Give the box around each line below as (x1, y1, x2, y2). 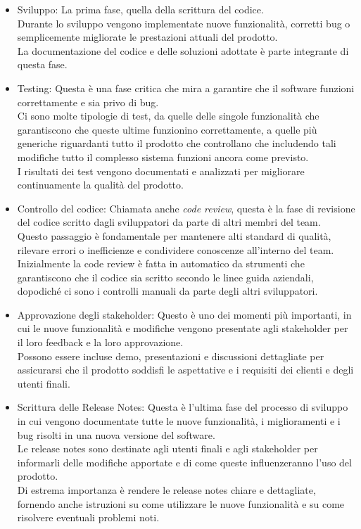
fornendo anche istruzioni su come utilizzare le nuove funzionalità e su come (17, 496, 345, 511)
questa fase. (17, 57, 68, 72)
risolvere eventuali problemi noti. (17, 510, 160, 525)
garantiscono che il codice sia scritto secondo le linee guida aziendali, (17, 269, 314, 284)
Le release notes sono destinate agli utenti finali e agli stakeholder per (17, 441, 318, 456)
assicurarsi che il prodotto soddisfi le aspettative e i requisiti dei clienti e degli (17, 362, 354, 377)
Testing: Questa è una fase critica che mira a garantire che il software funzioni (17, 80, 355, 95)
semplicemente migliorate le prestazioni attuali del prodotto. (17, 30, 278, 44)
